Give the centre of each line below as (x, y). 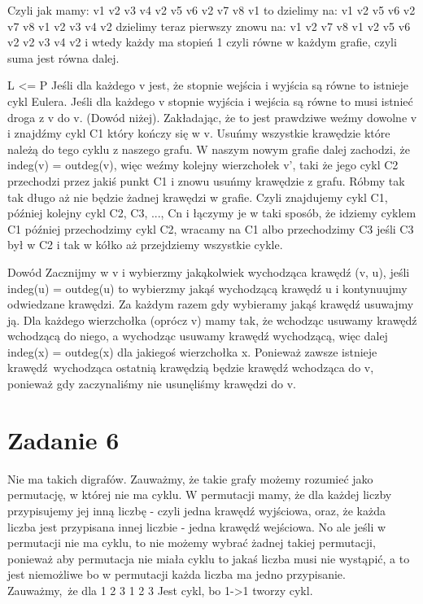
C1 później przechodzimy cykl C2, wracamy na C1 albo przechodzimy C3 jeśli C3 (211, 228)
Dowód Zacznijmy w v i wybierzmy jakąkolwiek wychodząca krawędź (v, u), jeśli (209, 271)
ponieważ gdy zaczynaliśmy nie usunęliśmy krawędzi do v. (152, 384)
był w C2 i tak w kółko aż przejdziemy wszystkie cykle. (145, 245)
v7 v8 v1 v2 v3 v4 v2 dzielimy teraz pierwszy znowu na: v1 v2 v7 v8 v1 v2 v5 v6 (209, 26)
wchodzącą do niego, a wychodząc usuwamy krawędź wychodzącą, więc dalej (198, 336)
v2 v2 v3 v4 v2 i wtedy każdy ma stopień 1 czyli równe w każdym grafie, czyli (202, 42)
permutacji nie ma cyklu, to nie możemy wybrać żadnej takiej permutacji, (192, 543)
